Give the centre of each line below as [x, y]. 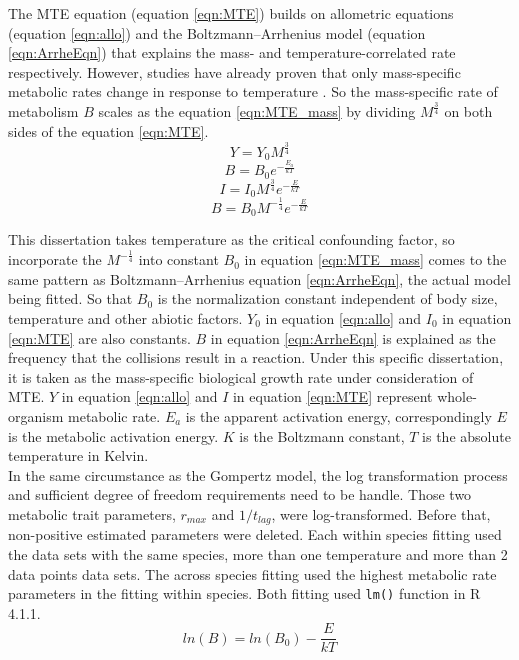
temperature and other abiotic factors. [125, 317]
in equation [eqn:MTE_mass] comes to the [375, 259]
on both [468, 111]
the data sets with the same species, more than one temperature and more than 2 [258, 553]
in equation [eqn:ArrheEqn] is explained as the [353, 337]
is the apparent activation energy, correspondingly [338, 415]
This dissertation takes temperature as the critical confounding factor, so [231, 239]
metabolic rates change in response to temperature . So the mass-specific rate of [253, 91]
